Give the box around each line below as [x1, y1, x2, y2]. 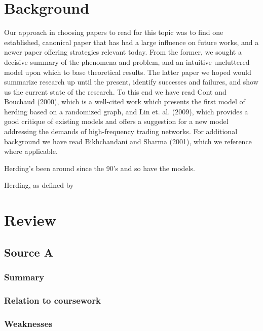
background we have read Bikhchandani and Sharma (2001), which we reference [4, 136, 252, 146]
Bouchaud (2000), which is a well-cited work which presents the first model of [4, 96, 245, 107]
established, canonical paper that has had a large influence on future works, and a [4, 36, 259, 47]
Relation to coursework [4, 294, 101, 306]
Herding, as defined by [4, 180, 74, 190]
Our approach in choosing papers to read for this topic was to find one [4, 27, 223, 37]
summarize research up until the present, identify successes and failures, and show [4, 76, 258, 87]
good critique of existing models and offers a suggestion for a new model [4, 116, 229, 127]
